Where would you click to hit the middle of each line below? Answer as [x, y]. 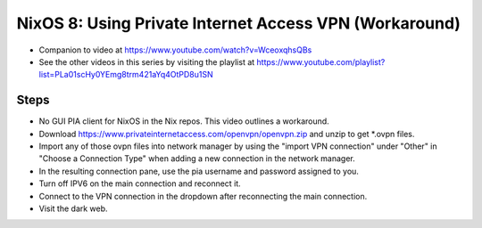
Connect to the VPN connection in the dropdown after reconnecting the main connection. [203, 196]
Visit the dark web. [73, 208]
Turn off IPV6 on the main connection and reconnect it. [140, 183]
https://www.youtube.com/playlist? [321, 61]
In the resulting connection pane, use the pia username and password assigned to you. [199, 171]
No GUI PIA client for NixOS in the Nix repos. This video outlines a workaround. [184, 121]
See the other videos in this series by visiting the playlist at [147, 61]
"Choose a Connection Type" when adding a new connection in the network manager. [197, 159]
